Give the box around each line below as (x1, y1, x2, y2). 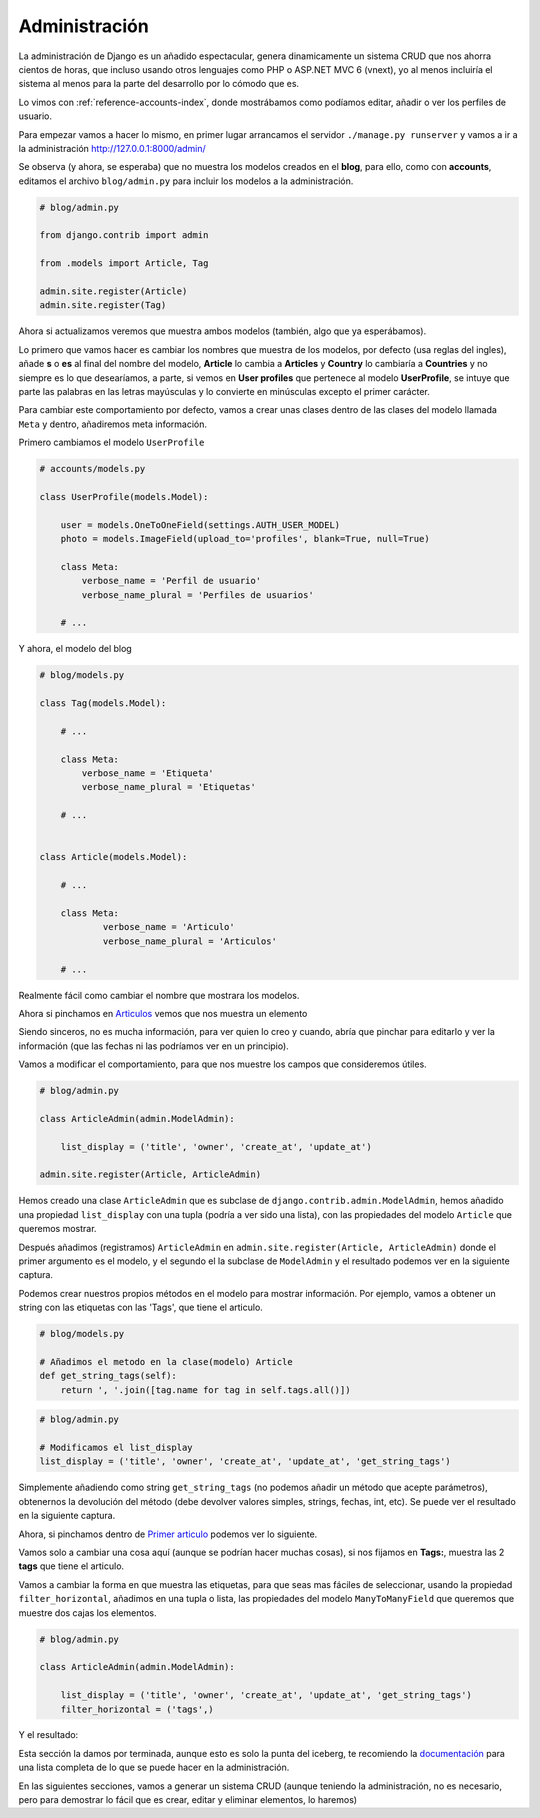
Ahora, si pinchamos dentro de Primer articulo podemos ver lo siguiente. (18, 1528, 318, 1540)
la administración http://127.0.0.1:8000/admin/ (18, 142, 207, 154)
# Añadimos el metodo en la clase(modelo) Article (39, 1356, 294, 1367)
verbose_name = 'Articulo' (102, 921, 235, 933)
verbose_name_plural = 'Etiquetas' (81, 781, 257, 793)
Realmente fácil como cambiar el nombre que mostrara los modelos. (18, 989, 300, 1001)
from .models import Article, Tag (39, 258, 209, 269)
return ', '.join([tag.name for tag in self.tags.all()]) (60, 1384, 351, 1395)
